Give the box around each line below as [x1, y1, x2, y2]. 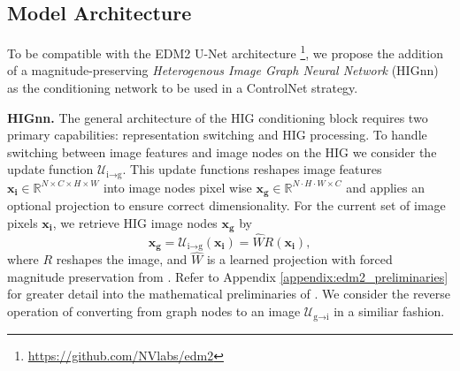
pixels [7, 213, 38, 231]
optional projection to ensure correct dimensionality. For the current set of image [7, 196, 446, 215]
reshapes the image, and [56, 250, 188, 269]
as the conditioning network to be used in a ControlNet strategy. [7, 79, 358, 97]
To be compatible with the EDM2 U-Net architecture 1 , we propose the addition [7, 42, 443, 62]
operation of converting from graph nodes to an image [7, 302, 301, 321]
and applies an [346, 178, 425, 196]
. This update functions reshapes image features [122, 160, 382, 178]
